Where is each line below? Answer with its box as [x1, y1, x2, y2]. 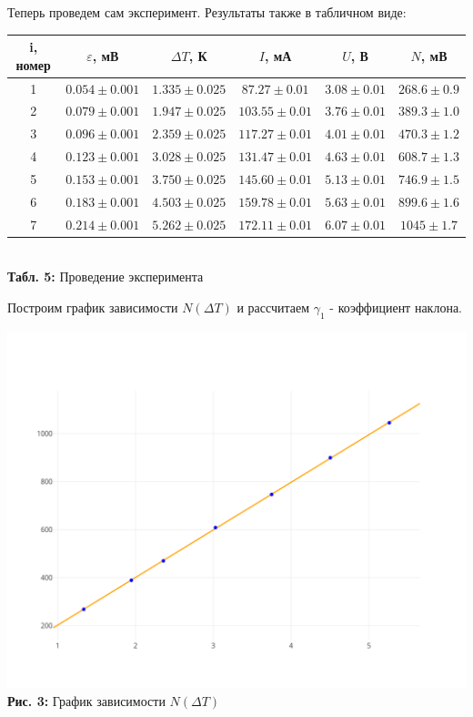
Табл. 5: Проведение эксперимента [7, 267, 204, 286]
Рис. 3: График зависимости [7, 691, 166, 711]
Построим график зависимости [7, 297, 178, 316]
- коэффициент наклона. [329, 297, 462, 316]
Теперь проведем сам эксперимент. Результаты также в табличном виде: [7, 3, 407, 21]
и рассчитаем [236, 297, 310, 316]
